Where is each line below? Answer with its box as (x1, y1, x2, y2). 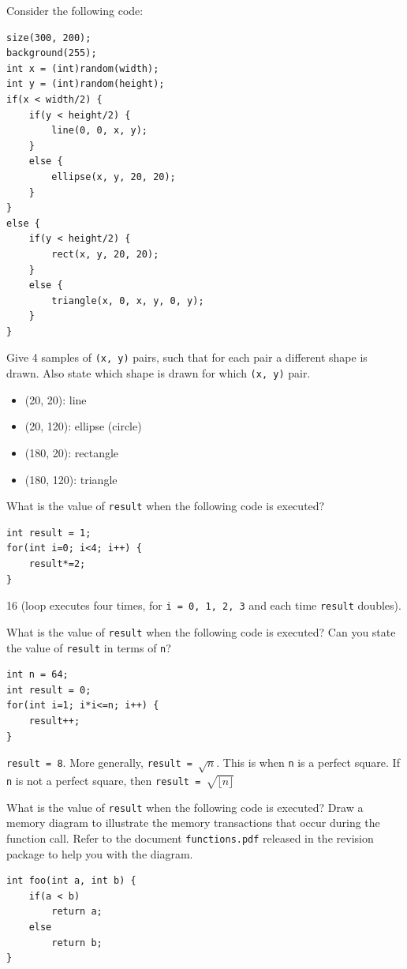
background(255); (6, 47, 97, 59)
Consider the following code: (6, 2, 144, 18)
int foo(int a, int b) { (6, 875, 136, 887)
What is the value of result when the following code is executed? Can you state (6, 623, 396, 640)
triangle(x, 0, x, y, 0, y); (51, 295, 204, 306)
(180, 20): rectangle (24, 444, 119, 460)
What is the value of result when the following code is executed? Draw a (6, 798, 364, 815)
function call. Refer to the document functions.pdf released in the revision (6, 829, 374, 846)
